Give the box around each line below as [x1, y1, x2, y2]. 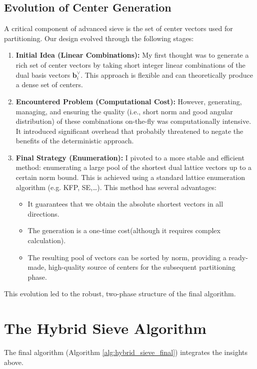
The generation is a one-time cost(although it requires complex [27, 225, 220, 236]
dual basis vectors [15, 69, 70, 80]
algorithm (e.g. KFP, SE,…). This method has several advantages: [15, 181, 216, 192]
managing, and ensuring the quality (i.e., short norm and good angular [15, 106, 233, 116]
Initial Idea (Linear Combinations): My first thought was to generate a [15, 50, 249, 60]
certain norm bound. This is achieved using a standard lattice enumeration [15, 172, 245, 182]
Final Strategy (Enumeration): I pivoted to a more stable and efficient [15, 152, 244, 162]
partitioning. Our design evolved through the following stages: [4, 33, 194, 43]
